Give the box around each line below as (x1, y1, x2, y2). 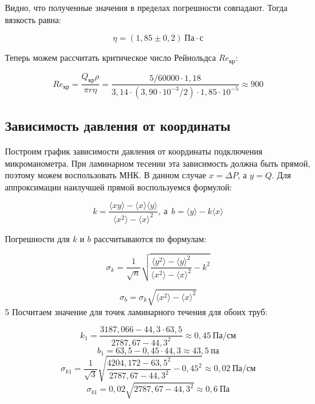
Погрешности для (5, 232, 70, 245)
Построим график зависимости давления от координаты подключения (5, 145, 263, 158)
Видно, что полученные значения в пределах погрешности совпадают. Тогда (5, 1, 288, 13)
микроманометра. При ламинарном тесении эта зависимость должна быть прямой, (5, 156, 311, 169)
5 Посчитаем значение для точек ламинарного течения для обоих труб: (5, 305, 268, 318)
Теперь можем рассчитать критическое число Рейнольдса (5, 51, 216, 64)
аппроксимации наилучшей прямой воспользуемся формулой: (5, 180, 232, 193)
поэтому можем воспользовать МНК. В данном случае (5, 169, 206, 181)
